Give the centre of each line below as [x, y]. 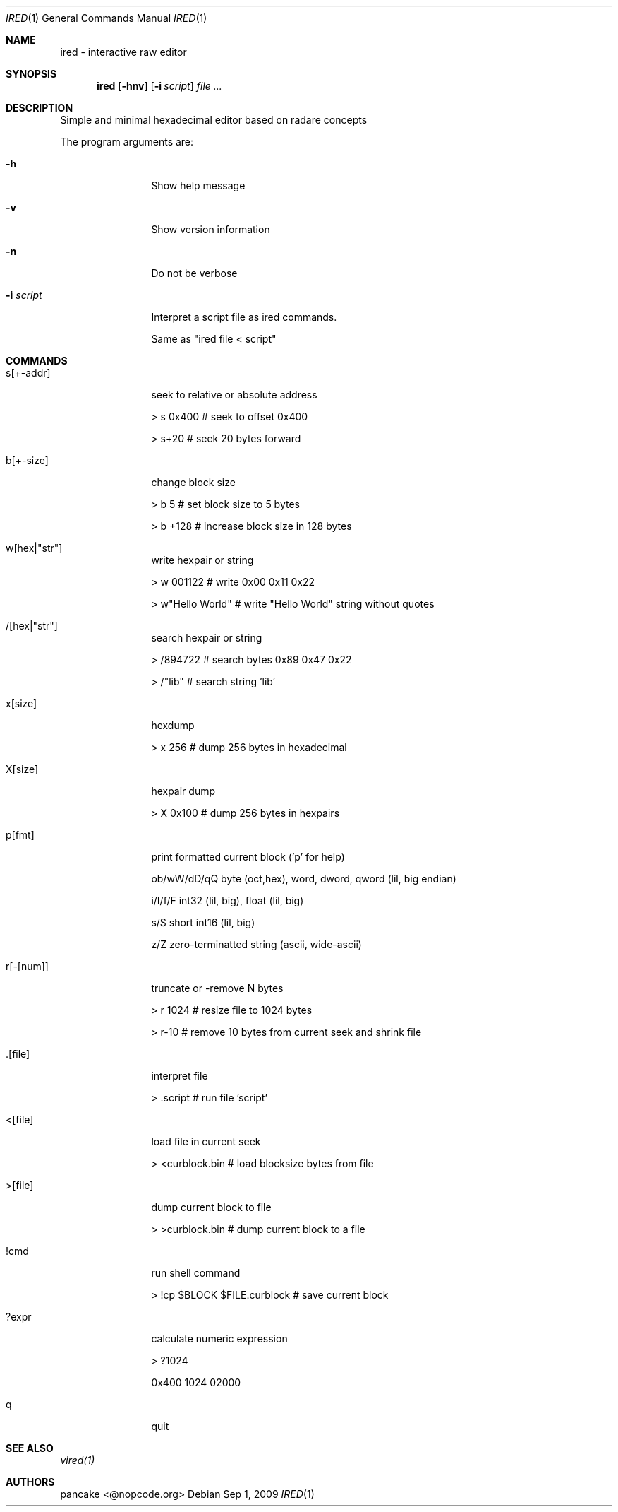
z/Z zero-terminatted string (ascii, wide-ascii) [256, 944]
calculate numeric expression [219, 1339]
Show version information [211, 229]
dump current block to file [211, 1207]
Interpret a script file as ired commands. [244, 317]
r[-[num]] [27, 966]
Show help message [198, 185]
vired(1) [78, 1460]
